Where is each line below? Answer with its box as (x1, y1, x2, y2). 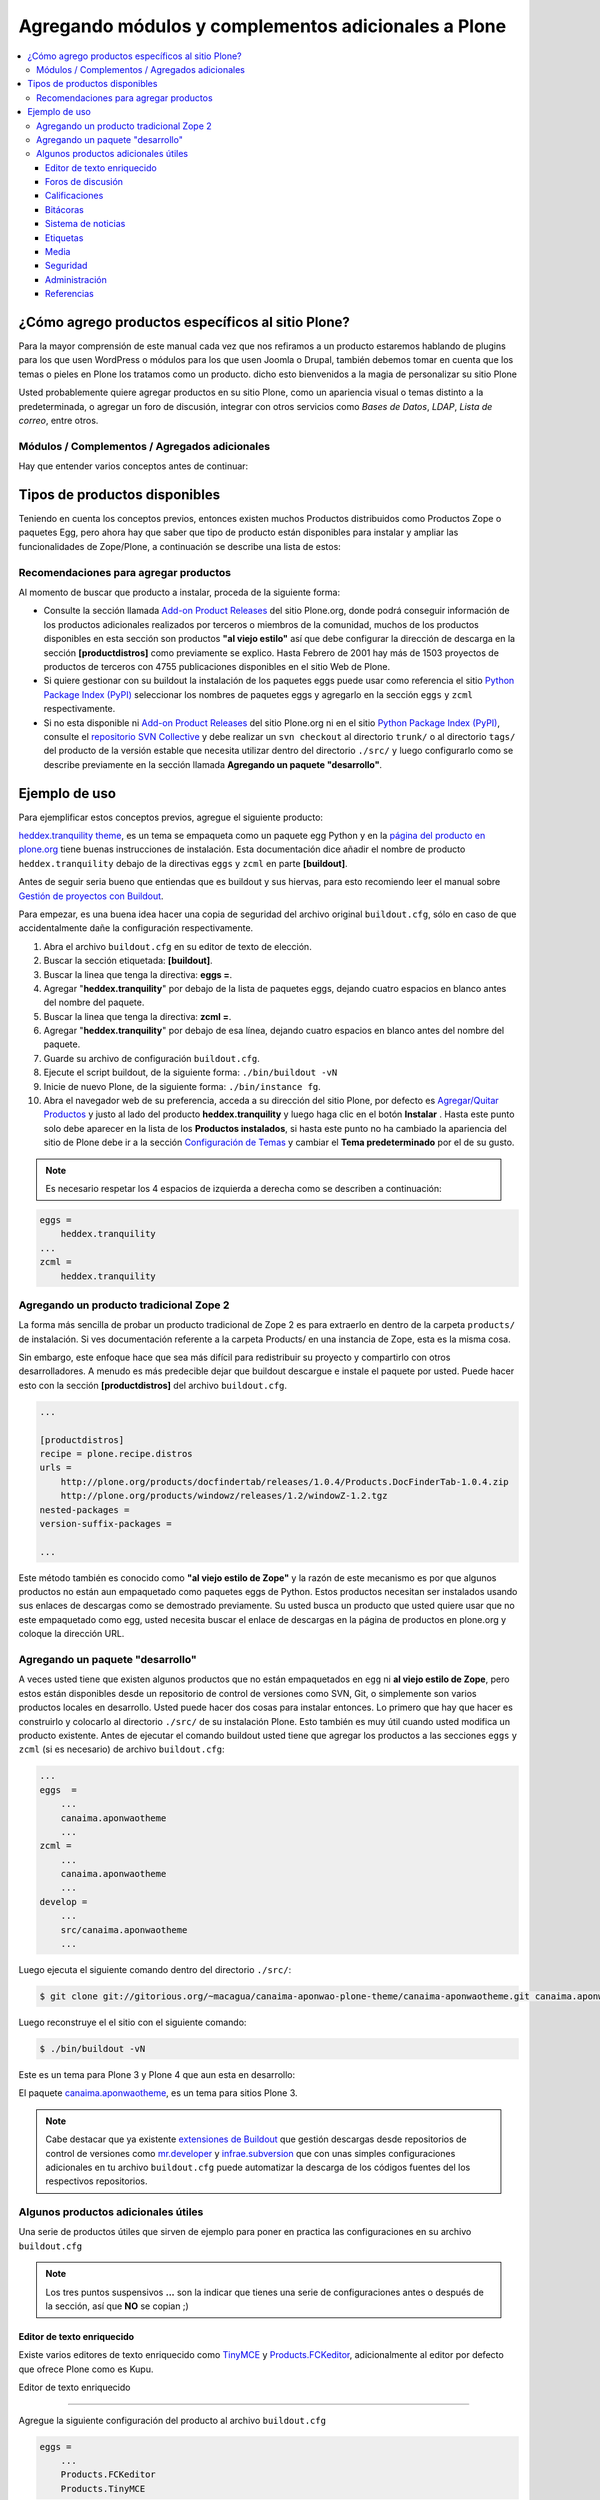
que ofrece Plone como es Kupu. (18, 2363, 154, 2375)
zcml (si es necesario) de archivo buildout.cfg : (18, 1743, 225, 1755)
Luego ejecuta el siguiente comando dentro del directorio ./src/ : (18, 1964, 292, 1976)
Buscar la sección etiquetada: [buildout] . (43, 955, 214, 967)
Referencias (45, 288, 95, 300)
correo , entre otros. (18, 415, 99, 427)
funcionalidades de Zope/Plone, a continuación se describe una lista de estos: (18, 540, 342, 552)
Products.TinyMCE (60, 2483, 146, 2494)
